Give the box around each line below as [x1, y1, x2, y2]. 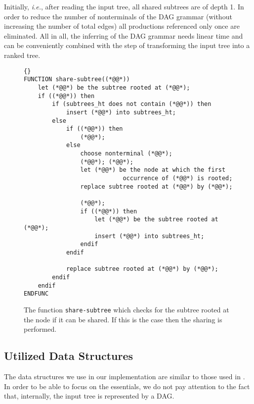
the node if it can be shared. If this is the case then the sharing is [24, 314, 222, 324]
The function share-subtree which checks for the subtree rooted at [24, 304, 229, 314]
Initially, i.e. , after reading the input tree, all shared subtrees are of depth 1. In [4, 1, 244, 11]
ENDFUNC [24, 290, 49, 298]
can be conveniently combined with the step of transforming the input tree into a [4, 40, 250, 50]
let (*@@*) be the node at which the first [80, 166, 226, 174]
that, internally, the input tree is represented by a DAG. [4, 391, 174, 401]
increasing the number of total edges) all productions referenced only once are [4, 21, 240, 31]
